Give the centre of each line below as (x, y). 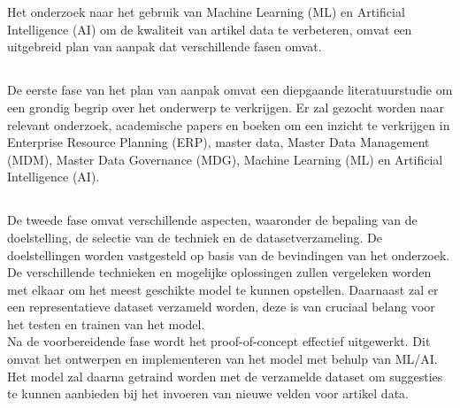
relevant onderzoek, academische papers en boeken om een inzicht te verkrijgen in (229, 124)
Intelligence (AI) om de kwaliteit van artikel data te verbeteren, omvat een (210, 29)
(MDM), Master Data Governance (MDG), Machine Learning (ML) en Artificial (225, 159)
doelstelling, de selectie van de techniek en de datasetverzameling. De (195, 237)
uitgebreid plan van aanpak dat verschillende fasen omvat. (165, 46)
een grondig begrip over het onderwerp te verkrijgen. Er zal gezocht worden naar (226, 107)
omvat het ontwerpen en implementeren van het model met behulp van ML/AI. (222, 359)
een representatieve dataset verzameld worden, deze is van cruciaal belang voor (221, 307)
